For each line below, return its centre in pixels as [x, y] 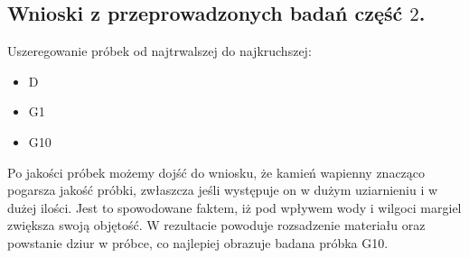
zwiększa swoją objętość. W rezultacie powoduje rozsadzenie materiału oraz [216, 225]
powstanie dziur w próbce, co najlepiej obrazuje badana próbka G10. [198, 242]
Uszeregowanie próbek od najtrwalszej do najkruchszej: [159, 51]
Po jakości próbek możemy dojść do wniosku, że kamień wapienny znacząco [216, 172]
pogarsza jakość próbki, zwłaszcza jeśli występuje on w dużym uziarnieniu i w [223, 190]
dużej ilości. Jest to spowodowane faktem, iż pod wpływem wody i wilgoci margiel [234, 207]
